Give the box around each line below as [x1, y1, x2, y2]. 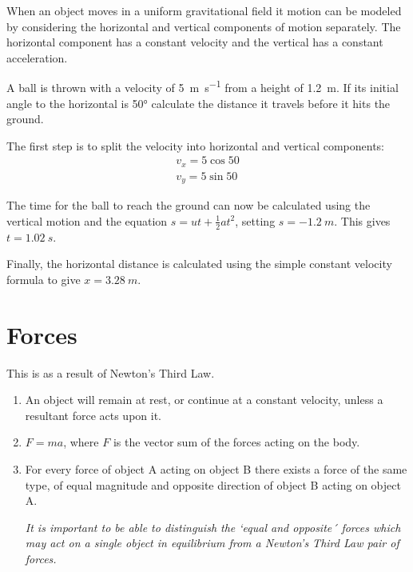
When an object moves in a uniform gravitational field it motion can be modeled [6, 2, 402, 18]
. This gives [334, 212, 391, 229]
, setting [235, 212, 276, 229]
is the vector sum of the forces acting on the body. [113, 434, 360, 450]
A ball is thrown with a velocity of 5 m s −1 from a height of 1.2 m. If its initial [6, 77, 399, 96]
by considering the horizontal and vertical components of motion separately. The [6, 18, 401, 34]
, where [63, 434, 99, 450]
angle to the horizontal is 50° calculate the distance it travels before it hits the [6, 94, 391, 111]
